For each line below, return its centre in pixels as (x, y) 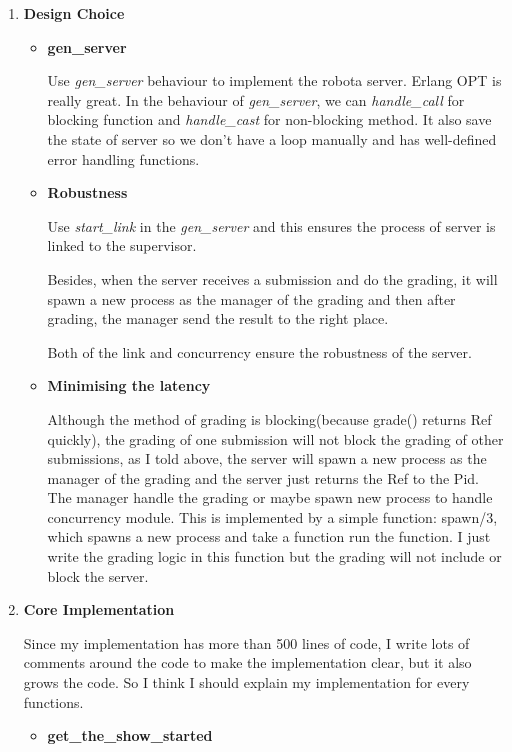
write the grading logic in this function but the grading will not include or (274, 556)
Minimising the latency (129, 385)
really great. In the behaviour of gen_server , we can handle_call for (256, 99)
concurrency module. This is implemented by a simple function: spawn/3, (272, 516)
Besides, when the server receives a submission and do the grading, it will (272, 278)
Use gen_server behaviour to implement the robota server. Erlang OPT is (274, 80)
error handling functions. (123, 158)
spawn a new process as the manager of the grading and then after (251, 298)
